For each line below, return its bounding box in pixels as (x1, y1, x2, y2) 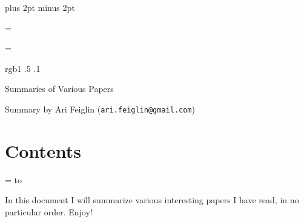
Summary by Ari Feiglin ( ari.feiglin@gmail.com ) (5, 102, 195, 115)
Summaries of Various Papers (5, 82, 114, 95)
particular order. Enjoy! (5, 205, 93, 218)
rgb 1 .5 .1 (5, 62, 41, 74)
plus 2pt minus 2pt (5, 1, 75, 13)
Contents (5, 138, 81, 163)
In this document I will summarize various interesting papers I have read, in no (5, 194, 299, 206)
